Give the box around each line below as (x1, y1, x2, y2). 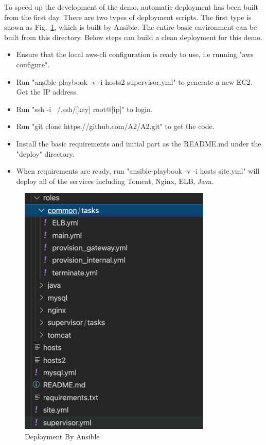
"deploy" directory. (16, 148, 75, 159)
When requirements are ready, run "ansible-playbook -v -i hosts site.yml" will (16, 165, 260, 176)
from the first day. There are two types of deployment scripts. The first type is (4, 11, 252, 22)
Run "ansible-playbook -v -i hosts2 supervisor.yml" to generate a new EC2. (16, 76, 253, 87)
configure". (16, 59, 50, 69)
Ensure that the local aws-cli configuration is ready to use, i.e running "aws (16, 49, 254, 60)
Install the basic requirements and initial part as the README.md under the (16, 138, 261, 149)
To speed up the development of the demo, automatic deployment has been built (4, 2, 259, 12)
